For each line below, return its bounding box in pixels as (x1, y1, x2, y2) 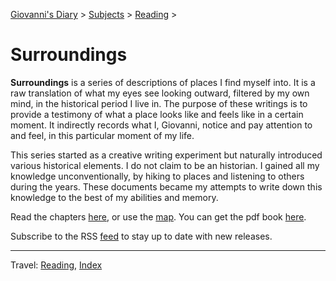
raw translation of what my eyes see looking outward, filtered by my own (10, 87, 310, 99)
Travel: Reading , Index (10, 259, 103, 271)
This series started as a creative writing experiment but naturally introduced (10, 149, 323, 161)
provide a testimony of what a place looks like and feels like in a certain (10, 108, 304, 120)
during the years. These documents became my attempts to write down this (10, 180, 323, 193)
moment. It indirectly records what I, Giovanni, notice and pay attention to (10, 119, 313, 131)
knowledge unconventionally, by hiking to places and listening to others (10, 170, 305, 182)
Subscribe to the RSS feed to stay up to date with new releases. (10, 230, 273, 242)
